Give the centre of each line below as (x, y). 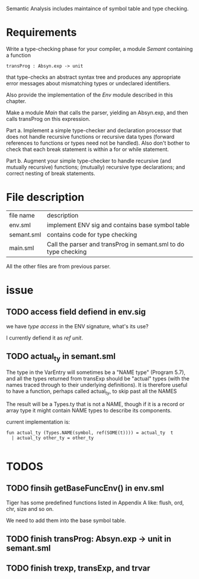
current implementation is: (38, 422)
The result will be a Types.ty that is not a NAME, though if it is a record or (95, 404)
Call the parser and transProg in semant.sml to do (116, 244)
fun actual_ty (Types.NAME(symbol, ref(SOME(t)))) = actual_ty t (90, 433)
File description (45, 197)
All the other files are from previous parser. (58, 266)
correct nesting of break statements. (51, 173)
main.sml (22, 248)
